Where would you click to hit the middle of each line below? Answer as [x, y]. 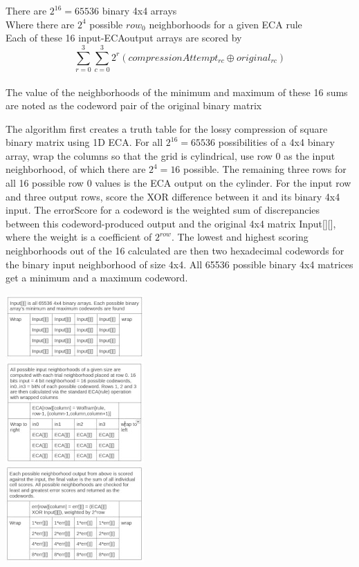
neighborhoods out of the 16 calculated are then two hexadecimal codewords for [175, 251]
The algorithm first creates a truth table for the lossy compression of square [167, 128]
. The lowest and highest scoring [240, 237]
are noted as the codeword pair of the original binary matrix [134, 105]
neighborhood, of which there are [76, 169]
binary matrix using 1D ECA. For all [84, 142]
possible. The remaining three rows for [265, 169]
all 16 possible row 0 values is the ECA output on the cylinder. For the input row [178, 183]
